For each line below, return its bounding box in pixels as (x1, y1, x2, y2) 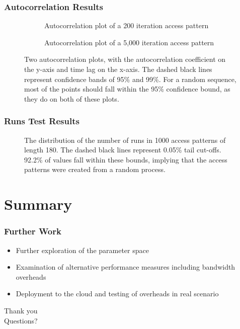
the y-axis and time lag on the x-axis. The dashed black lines (24, 64, 212, 74)
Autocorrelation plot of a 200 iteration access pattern (44, 20, 209, 31)
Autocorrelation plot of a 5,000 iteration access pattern (44, 37, 214, 47)
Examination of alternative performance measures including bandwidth (16, 262, 235, 272)
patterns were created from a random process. (24, 164, 166, 175)
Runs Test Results (4, 115, 79, 127)
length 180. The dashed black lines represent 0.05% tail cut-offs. (24, 144, 221, 155)
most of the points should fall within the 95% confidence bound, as (24, 84, 230, 94)
